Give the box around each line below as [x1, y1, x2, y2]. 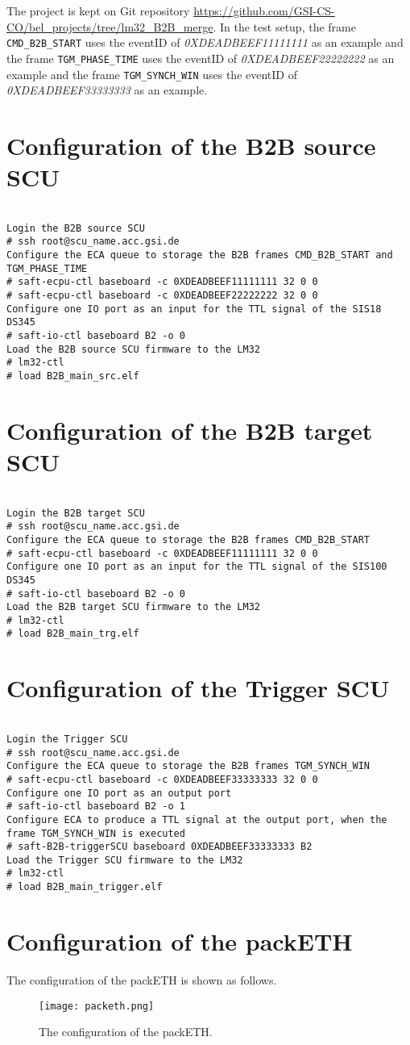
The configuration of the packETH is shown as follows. [6, 971, 277, 988]
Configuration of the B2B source [6, 128, 376, 161]
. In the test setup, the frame [213, 18, 356, 35]
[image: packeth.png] [39, 1000, 155, 1012]
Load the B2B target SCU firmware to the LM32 [6, 601, 260, 613]
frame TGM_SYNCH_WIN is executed [6, 827, 185, 839]
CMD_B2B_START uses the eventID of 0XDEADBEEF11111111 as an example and [6, 34, 404, 51]
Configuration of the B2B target [6, 413, 373, 446]
